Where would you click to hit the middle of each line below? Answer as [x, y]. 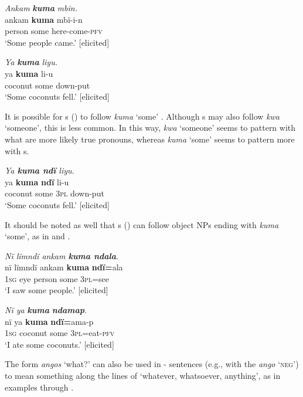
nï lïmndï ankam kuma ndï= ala [64, 267]
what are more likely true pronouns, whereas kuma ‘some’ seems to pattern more [150, 139]
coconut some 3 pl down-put [55, 193]
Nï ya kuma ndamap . [46, 310]
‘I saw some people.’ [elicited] [57, 290]
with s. [17, 150]
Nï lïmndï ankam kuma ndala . [62, 255]
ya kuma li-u [29, 73]
